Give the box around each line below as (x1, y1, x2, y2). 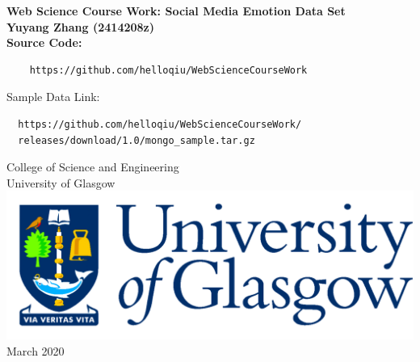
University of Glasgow (6, 174, 115, 191)
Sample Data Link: (6, 88, 100, 105)
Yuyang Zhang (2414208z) (6, 18, 154, 35)
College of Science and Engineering (6, 158, 179, 175)
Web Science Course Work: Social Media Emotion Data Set (6, 2, 346, 19)
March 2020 (6, 343, 65, 360)
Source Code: (6, 34, 82, 51)
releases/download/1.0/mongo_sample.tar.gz (18, 134, 255, 146)
